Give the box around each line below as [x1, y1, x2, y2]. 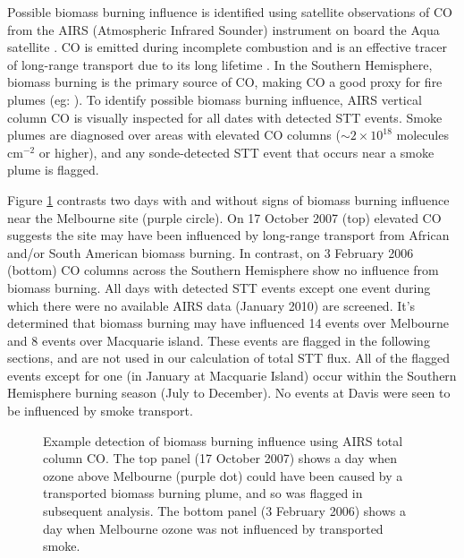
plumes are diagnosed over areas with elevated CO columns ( [7, 125, 341, 144]
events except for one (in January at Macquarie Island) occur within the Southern [7, 365, 457, 384]
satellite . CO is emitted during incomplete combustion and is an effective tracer [7, 38, 447, 56]
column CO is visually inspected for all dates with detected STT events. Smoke [7, 107, 443, 126]
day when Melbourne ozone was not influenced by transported [43, 519, 384, 537]
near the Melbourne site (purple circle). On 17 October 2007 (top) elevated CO [7, 208, 442, 227]
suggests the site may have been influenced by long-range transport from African [7, 226, 450, 245]
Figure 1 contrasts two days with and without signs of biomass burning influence [7, 190, 450, 209]
